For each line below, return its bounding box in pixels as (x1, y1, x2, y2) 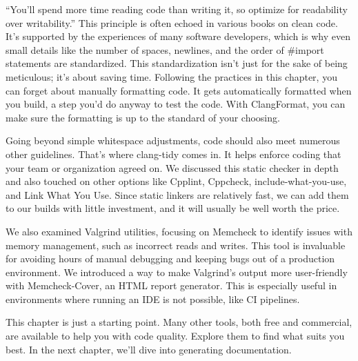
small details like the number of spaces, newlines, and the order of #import (6, 42, 324, 57)
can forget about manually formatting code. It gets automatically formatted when (6, 83, 352, 97)
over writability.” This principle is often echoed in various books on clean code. (6, 15, 338, 30)
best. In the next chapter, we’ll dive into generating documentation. (6, 342, 292, 356)
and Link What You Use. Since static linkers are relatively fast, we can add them (6, 187, 349, 202)
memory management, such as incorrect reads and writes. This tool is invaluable (6, 237, 346, 252)
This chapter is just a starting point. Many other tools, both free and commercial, (6, 315, 352, 329)
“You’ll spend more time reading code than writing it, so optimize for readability (6, 2, 348, 16)
